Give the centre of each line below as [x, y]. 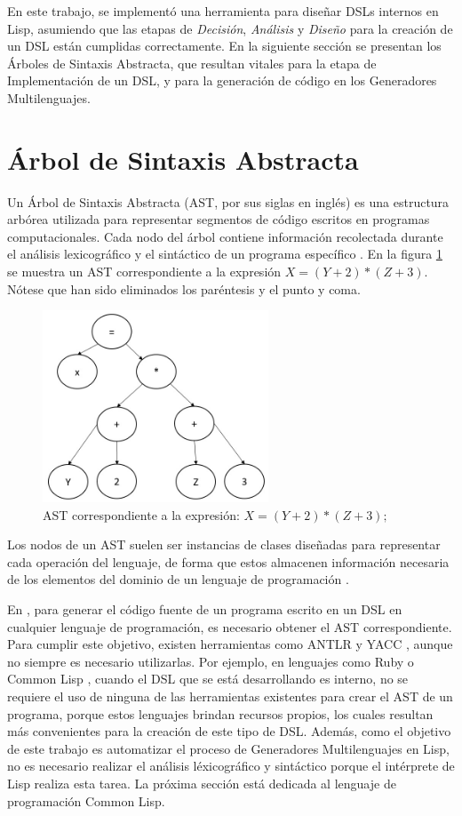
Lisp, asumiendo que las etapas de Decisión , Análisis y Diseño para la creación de [230, 28]
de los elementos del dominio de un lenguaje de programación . [178, 579]
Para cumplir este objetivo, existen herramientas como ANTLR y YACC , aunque [230, 644]
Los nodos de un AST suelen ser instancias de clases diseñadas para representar [224, 544]
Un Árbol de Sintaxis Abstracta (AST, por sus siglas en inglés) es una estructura [228, 201]
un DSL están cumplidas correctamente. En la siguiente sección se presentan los [224, 46]
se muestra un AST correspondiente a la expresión [144, 272]
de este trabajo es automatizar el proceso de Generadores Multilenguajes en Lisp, [228, 748]
